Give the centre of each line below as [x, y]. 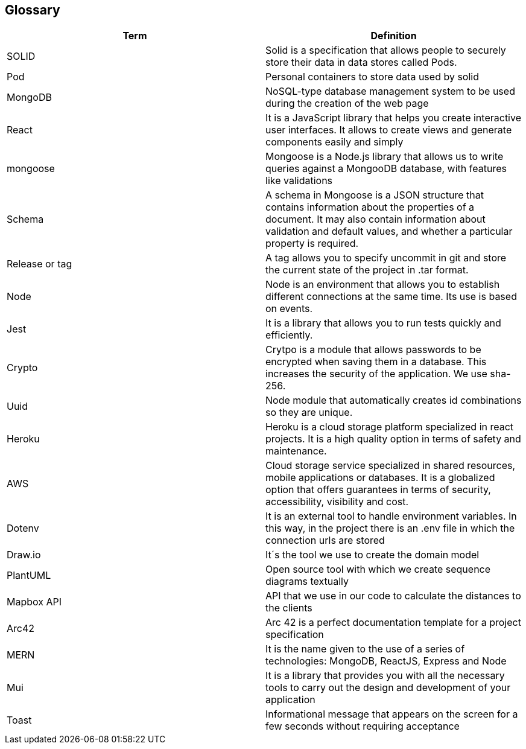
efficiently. [289, 335]
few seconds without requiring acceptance [363, 726]
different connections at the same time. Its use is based [391, 297]
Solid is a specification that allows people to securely [386, 50]
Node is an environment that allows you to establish [383, 285]
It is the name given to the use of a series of [365, 649]
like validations [299, 181]
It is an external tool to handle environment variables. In [391, 516]
